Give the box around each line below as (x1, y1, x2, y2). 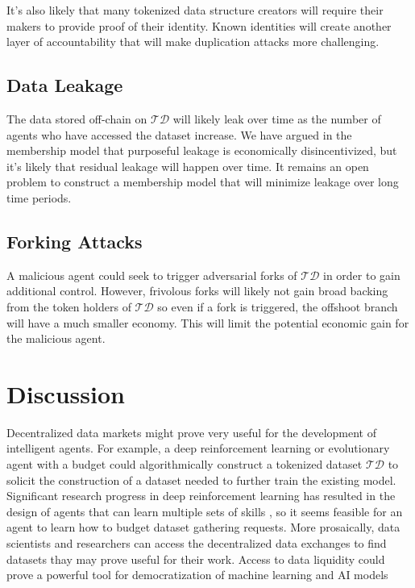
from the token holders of (6, 298, 131, 315)
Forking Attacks (6, 228, 143, 253)
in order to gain (323, 266, 400, 283)
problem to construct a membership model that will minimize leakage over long (6, 173, 399, 190)
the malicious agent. (6, 330, 106, 347)
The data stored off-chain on (6, 110, 147, 127)
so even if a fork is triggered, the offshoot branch (157, 298, 398, 315)
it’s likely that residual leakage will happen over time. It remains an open (6, 157, 369, 174)
